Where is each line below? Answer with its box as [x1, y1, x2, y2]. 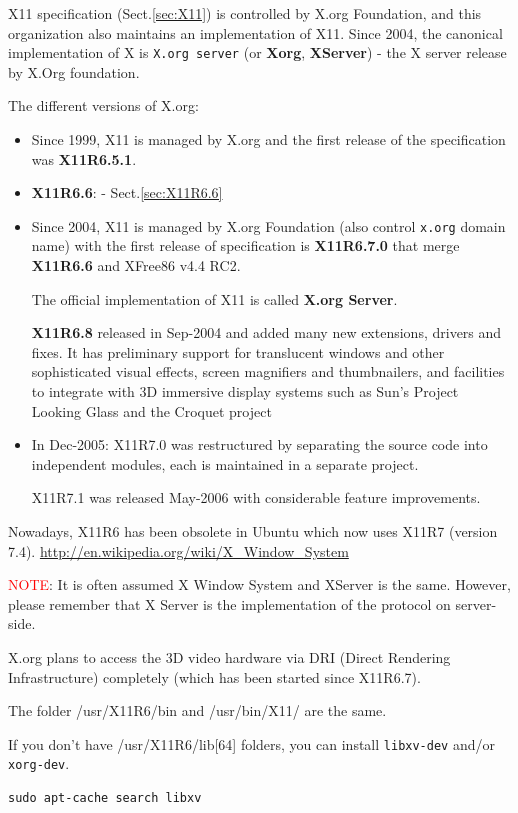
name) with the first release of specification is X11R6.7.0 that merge [31, 235, 460, 256]
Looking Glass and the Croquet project [31, 400, 272, 421]
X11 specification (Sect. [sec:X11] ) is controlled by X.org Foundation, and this [8, 3, 482, 23]
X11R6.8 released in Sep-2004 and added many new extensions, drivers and [31, 322, 502, 343]
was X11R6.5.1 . [31, 148, 137, 169]
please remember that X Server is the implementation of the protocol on [8, 593, 451, 614]
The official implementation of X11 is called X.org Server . [31, 288, 398, 309]
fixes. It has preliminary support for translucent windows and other [31, 341, 445, 362]
